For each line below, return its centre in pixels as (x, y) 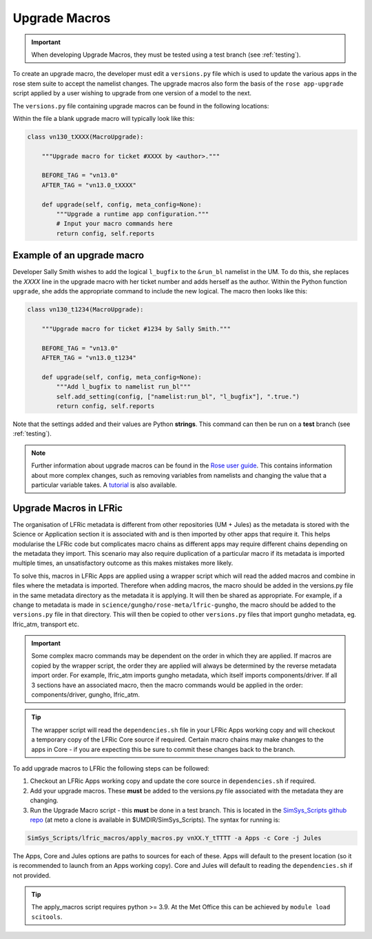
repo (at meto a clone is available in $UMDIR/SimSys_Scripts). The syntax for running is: (155, 820)
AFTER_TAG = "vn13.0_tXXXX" (89, 185)
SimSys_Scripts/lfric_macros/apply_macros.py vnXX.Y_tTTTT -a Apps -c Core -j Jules (174, 838)
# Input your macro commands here (114, 224)
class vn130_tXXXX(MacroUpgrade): (85, 137)
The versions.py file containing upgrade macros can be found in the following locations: (141, 106)
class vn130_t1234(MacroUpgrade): (85, 310)
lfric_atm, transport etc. (46, 624)
